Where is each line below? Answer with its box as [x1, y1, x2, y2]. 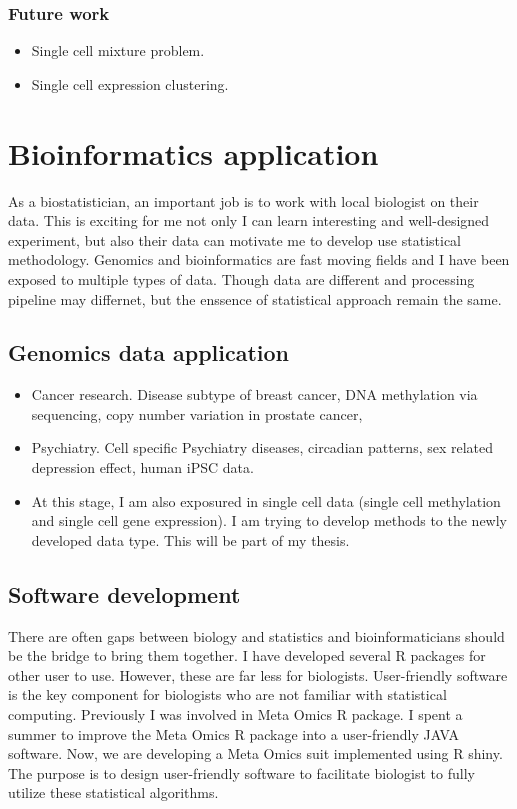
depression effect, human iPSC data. [31, 457, 254, 478]
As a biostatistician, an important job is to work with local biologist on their [8, 190, 479, 211]
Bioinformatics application [8, 132, 379, 173]
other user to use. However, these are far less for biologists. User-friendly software [8, 664, 508, 685]
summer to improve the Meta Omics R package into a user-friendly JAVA [8, 723, 460, 744]
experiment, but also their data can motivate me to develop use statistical [8, 229, 462, 250]
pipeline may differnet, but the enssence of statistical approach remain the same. [8, 288, 502, 309]
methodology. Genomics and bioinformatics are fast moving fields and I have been [8, 249, 510, 270]
